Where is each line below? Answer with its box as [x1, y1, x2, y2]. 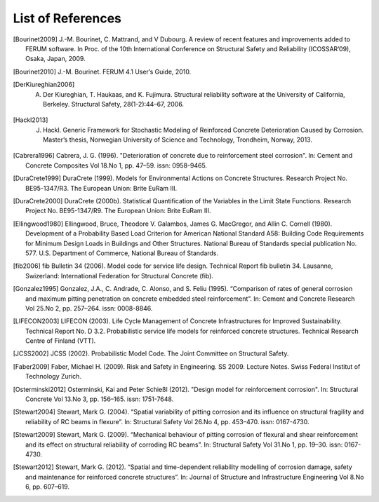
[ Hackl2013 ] [13, 116, 48, 124]
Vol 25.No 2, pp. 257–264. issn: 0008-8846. [25, 304, 153, 312]
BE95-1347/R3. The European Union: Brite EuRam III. [25, 184, 178, 192]
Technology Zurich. [25, 372, 82, 381]
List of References [13, 11, 122, 26]
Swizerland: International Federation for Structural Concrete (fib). [25, 271, 214, 280]
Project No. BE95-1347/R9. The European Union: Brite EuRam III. [25, 207, 211, 215]
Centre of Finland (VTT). [25, 337, 96, 345]
